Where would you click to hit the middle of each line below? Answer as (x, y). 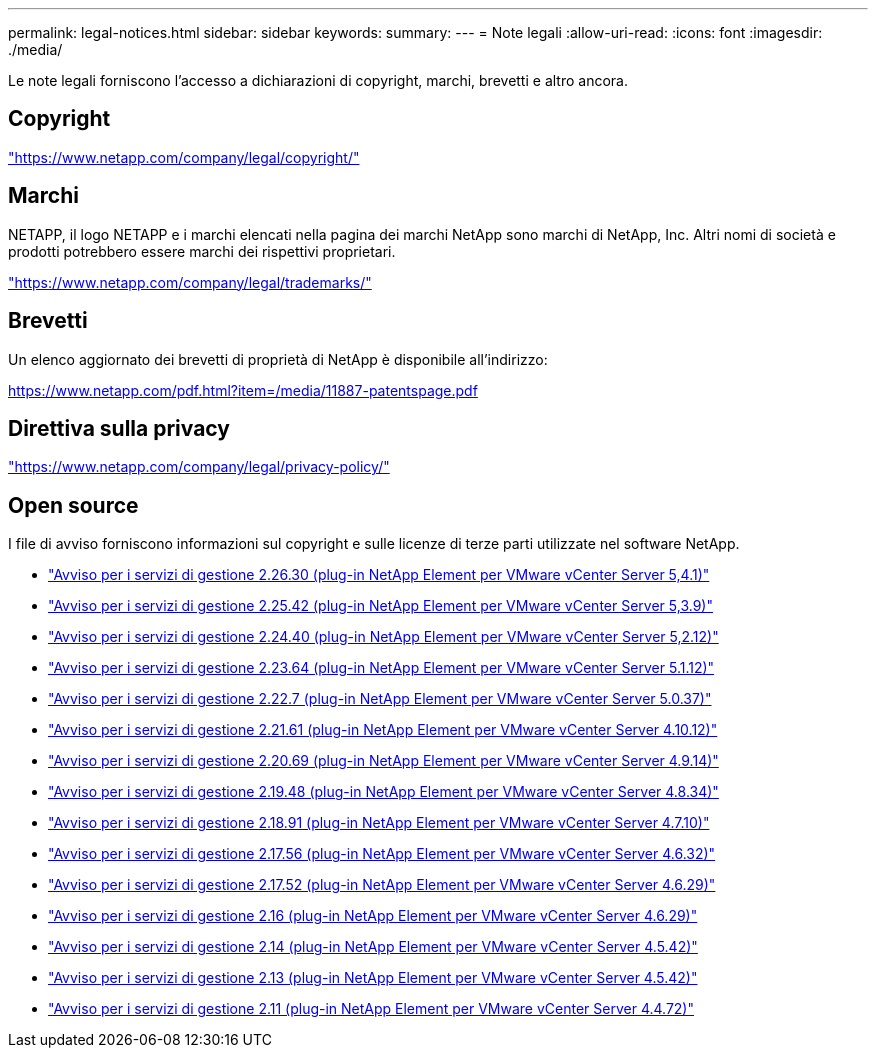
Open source (73, 505)
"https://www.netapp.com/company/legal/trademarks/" (190, 282)
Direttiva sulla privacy (119, 428)
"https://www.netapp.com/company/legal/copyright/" (184, 157)
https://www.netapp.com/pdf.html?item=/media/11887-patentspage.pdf (243, 390)
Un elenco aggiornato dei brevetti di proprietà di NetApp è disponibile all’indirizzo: (278, 359)
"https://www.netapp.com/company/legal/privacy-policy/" (199, 467)
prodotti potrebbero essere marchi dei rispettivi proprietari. (202, 251)
